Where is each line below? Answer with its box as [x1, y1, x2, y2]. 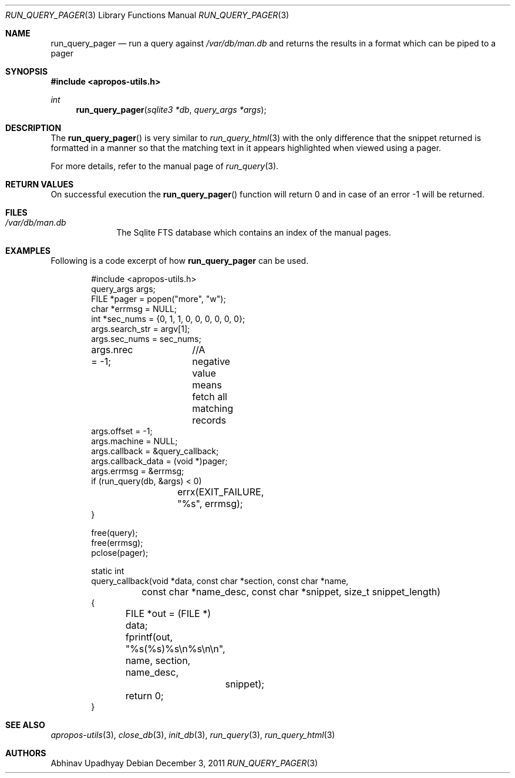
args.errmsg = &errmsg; [91, 466, 184, 476]
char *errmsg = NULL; [91, 304, 177, 314]
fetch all [192, 391, 227, 403]
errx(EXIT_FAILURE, [177, 486, 264, 498]
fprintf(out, [125, 631, 173, 643]
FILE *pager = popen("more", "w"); [91, 294, 226, 304]
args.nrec [91, 344, 133, 356]
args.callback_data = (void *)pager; [91, 456, 228, 466]
